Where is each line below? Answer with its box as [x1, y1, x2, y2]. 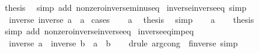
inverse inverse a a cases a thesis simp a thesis [8, 13, 254, 25]
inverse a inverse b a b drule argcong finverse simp [8, 36, 238, 49]
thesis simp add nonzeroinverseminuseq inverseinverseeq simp [4, 1, 247, 13]
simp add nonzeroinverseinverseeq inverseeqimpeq [4, 25, 194, 37]
